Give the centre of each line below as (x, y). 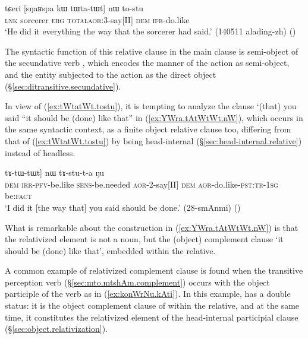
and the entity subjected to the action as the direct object (111, 74)
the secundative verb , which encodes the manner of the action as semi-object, (147, 63)
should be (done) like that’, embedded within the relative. (110, 250)
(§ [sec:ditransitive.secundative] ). (63, 86)
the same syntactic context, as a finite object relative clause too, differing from (148, 129)
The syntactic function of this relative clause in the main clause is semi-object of (152, 51)
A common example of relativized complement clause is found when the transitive (154, 270)
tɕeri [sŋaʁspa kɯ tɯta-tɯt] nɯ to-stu (74, 8)
